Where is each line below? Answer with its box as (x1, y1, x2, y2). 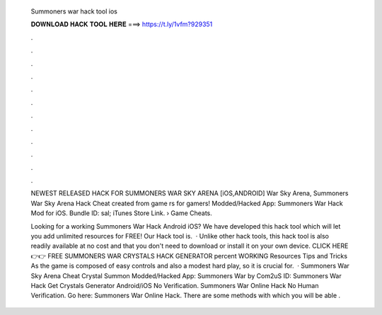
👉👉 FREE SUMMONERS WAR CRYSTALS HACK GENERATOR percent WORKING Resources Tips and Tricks (30, 251, 348, 260)
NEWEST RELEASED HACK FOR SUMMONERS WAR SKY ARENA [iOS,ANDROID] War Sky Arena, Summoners (30, 189, 349, 197)
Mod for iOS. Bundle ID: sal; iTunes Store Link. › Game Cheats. (30, 209, 212, 217)
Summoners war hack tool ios (30, 7, 118, 16)
